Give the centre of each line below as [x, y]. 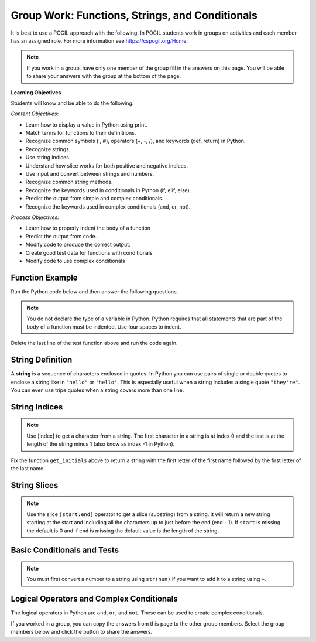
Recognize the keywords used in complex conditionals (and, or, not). [108, 206]
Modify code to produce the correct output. [78, 245]
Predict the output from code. [61, 236]
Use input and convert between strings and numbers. [90, 174]
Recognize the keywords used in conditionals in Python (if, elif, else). [108, 190]
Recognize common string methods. [69, 182]
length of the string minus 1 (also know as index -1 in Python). [101, 444]
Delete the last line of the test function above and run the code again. [94, 343]
